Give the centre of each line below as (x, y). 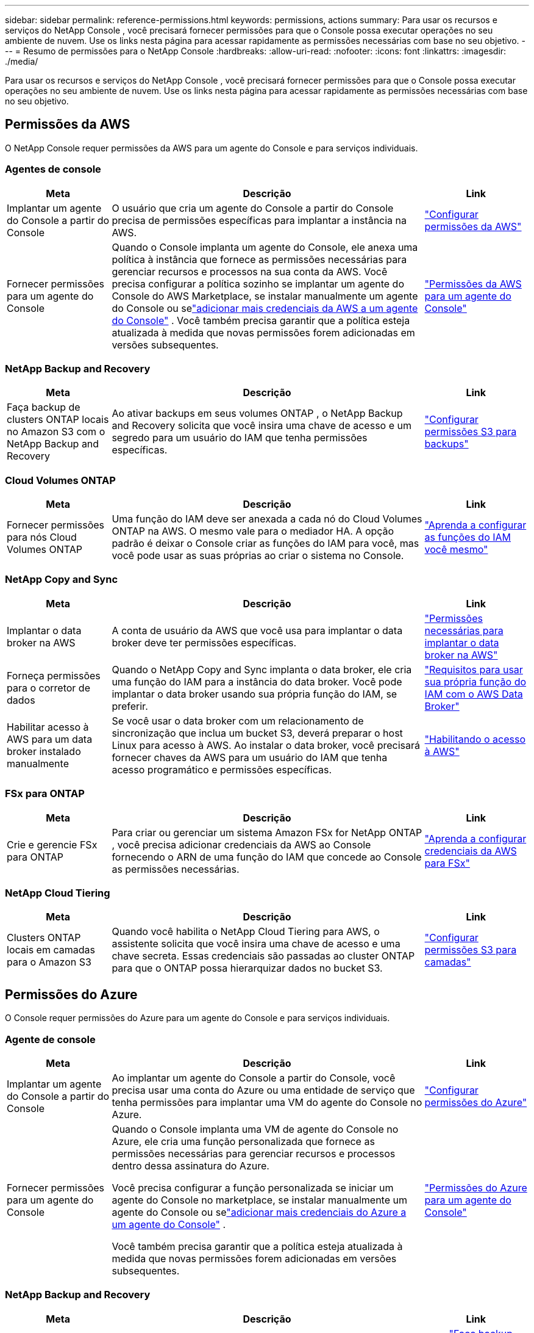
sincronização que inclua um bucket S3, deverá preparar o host (257, 733)
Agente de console (50, 1039)
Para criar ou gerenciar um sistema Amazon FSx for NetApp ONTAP (267, 832)
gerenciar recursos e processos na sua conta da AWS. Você (250, 271)
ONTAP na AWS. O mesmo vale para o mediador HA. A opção (253, 531)
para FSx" (447, 863)
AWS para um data (50, 739)
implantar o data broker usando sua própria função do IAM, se (255, 694)
